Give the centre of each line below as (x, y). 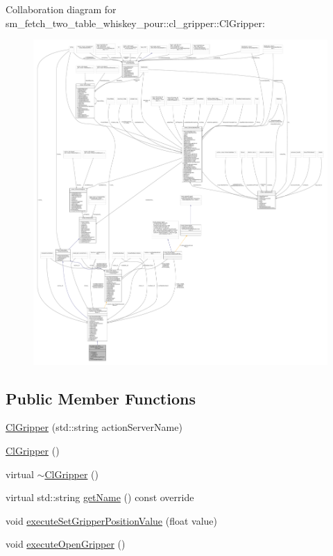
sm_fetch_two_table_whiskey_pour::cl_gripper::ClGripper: (135, 23)
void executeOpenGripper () (66, 544)
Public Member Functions (101, 398)
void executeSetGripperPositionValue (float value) (112, 520)
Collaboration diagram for (61, 9)
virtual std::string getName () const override (100, 497)
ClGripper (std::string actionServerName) (94, 427)
